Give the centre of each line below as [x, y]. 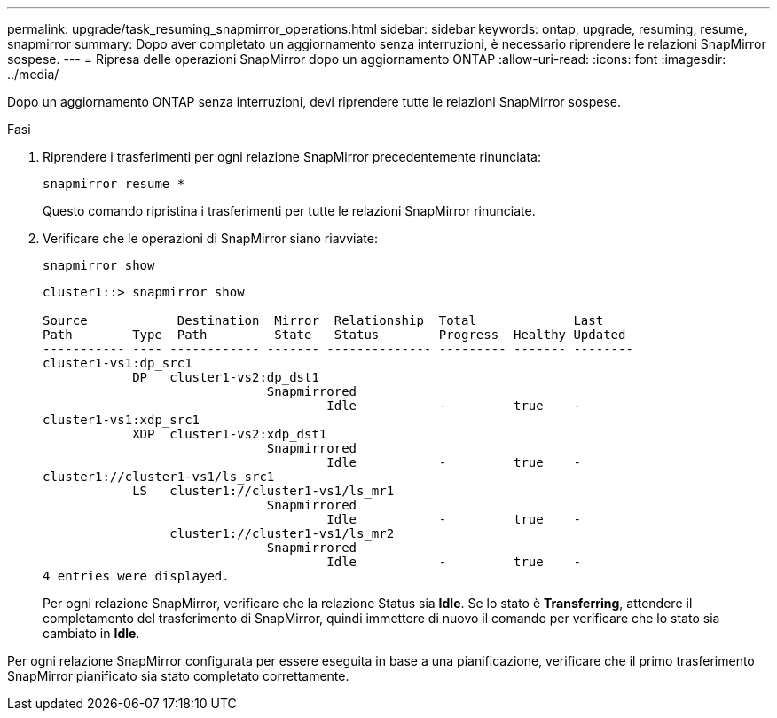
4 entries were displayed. [136, 576]
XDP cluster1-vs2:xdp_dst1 [230, 434]
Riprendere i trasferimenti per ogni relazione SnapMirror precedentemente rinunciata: [292, 157]
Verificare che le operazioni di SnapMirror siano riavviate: [210, 238]
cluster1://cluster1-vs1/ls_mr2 [282, 533]
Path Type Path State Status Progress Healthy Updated [334, 335]
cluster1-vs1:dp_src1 [118, 363]
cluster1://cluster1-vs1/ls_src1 [159, 477]
